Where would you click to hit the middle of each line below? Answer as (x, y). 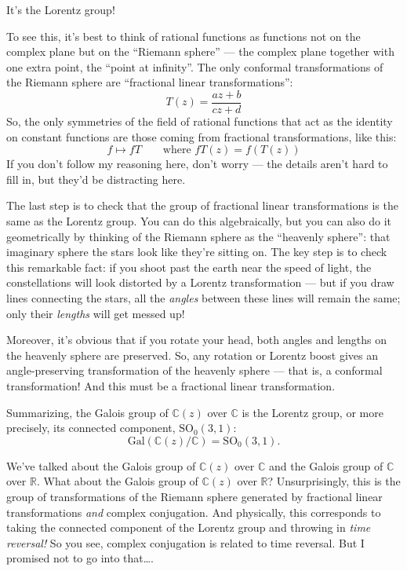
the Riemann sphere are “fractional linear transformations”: (150, 82)
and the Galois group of (326, 465)
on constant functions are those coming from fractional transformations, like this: (202, 136)
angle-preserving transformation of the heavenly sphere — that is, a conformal (194, 370)
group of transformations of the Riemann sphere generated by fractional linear (194, 496)
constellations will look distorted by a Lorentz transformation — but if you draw (200, 282)
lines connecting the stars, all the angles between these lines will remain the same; (203, 297)
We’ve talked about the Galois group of (101, 465)
